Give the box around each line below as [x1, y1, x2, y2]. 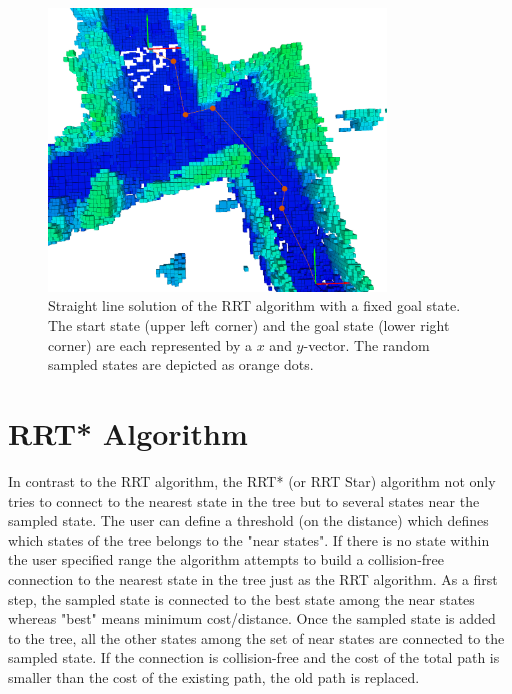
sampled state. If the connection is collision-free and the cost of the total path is [8, 647, 500, 668]
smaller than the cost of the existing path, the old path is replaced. [8, 666, 420, 687]
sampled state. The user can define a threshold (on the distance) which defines [8, 510, 489, 531]
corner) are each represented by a [48, 334, 253, 355]
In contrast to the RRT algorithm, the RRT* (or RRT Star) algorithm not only [8, 470, 496, 491]
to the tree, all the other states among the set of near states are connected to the [8, 627, 505, 648]
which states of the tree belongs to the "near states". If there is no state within [8, 529, 490, 550]
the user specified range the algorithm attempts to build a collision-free [8, 549, 445, 570]
